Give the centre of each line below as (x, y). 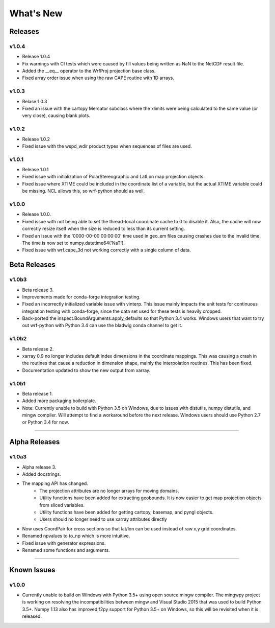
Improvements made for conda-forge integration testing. (81, 297)
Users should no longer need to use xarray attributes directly (103, 519)
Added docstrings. (42, 474)
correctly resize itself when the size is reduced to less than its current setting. (104, 229)
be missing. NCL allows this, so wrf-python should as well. (84, 191)
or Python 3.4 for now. (46, 422)
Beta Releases (33, 265)
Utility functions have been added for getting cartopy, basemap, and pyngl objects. (127, 512)
